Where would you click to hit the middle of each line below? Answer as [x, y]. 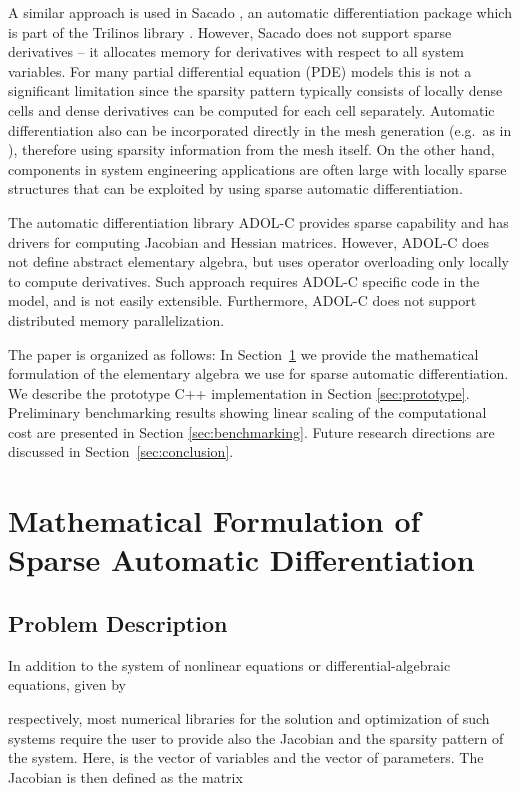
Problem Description [118, 623]
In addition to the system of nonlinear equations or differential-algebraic [229, 664]
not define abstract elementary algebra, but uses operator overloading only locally [258, 261]
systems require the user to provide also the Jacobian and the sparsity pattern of [256, 737]
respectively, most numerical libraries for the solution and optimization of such [249, 718]
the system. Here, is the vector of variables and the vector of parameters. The [246, 757]
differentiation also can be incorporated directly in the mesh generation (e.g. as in [260, 129]
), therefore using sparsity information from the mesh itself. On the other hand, [251, 149]
